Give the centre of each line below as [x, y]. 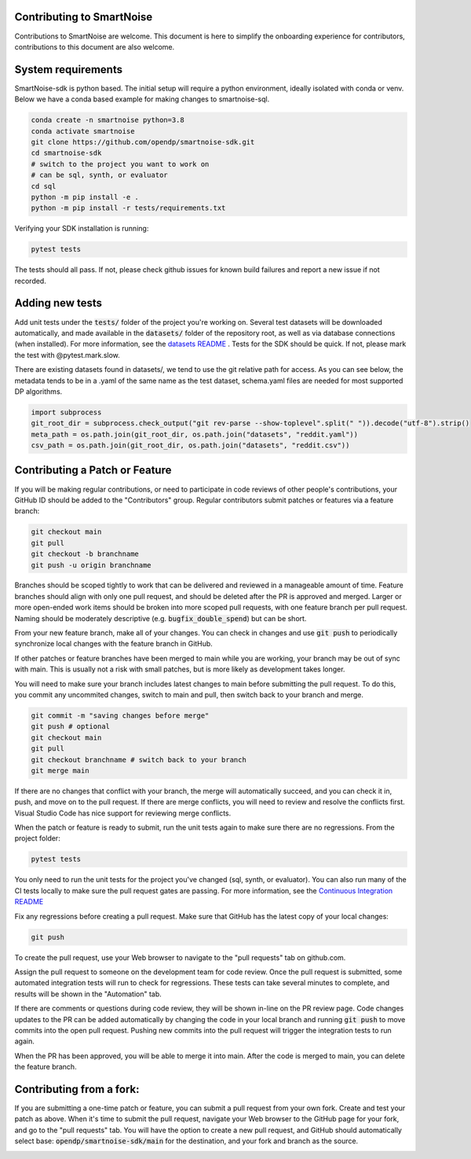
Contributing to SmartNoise [84, 17]
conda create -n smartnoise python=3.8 [108, 120]
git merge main [60, 770]
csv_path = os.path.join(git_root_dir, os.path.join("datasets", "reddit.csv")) [190, 445]
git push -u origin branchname [91, 565]
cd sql [44, 186]
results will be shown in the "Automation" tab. [88, 994]
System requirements [69, 70]
